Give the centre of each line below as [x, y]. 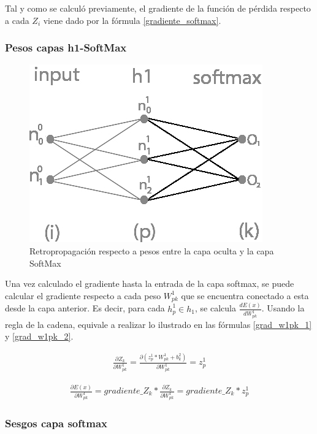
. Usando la [283, 308]
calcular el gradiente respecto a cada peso [83, 295]
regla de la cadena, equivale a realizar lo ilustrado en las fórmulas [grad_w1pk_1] [158, 324]
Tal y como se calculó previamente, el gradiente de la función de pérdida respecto [158, 8]
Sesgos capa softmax [56, 423]
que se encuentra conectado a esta [245, 295]
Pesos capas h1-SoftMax [66, 48]
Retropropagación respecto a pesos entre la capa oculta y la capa [152, 251]
